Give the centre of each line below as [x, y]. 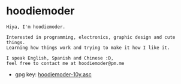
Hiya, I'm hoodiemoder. [36, 27]
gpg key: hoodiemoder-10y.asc [53, 74]
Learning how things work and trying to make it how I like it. [88, 48]
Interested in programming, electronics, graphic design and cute [91, 37]
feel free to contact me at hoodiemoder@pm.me [65, 63]
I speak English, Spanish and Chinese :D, [60, 58]
